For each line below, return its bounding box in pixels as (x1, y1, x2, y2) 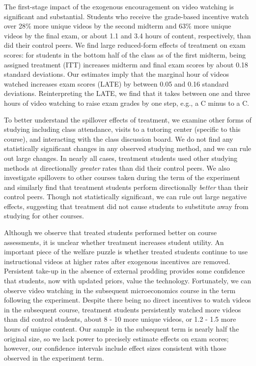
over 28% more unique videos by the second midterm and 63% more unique (4, 21, 231, 31)
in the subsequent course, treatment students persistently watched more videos (4, 304, 241, 314)
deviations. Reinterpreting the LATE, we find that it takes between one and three (4, 88, 250, 98)
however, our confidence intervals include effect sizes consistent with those (4, 343, 227, 353)
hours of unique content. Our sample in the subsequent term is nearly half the (4, 324, 239, 334)
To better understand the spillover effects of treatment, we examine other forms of (4, 114, 252, 124)
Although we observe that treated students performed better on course (4, 227, 217, 238)
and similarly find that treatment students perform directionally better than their (4, 182, 249, 192)
